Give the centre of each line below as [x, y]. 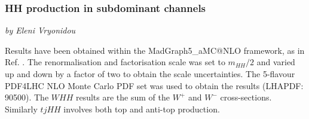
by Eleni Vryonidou [40, 30]
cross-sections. [246, 97]
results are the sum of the [123, 97]
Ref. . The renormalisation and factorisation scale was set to [115, 62]
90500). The [27, 97]
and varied [276, 62]
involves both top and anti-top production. [142, 109]
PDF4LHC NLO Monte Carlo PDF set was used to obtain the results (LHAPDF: [154, 85]
